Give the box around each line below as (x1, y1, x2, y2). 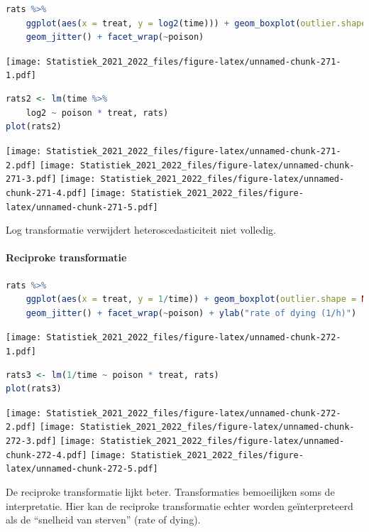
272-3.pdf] (6, 436, 57, 447)
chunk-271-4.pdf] (6, 188, 87, 198)
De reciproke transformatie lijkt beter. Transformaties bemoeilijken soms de (6, 484, 335, 499)
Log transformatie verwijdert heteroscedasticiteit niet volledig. (6, 222, 276, 237)
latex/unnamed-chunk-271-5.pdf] (6, 202, 158, 212)
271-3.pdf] (6, 174, 57, 185)
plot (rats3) (6, 384, 62, 394)
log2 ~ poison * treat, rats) (26, 107, 169, 118)
